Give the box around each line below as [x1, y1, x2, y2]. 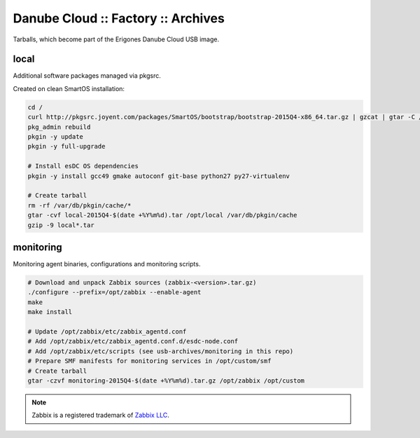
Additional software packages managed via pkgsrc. [13, 71, 161, 80]
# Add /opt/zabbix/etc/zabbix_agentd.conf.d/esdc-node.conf [27, 337, 239, 345]
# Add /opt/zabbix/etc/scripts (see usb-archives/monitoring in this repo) [27, 347, 294, 355]
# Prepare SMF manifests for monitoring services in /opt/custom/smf [27, 357, 272, 365]
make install [27, 308, 73, 316]
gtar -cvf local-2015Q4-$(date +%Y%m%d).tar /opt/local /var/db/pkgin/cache [27, 211, 297, 219]
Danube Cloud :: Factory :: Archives [13, 11, 225, 26]
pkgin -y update [27, 133, 84, 140]
